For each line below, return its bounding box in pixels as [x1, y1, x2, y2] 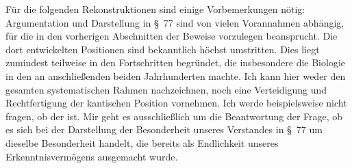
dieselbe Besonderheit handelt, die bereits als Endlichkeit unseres [5, 135, 279, 150]
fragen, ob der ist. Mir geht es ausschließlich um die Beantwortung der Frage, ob [5, 109, 343, 123]
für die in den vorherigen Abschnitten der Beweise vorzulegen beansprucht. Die [5, 29, 338, 43]
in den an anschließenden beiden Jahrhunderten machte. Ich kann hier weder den [5, 68, 346, 83]
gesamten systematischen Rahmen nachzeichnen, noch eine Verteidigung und [5, 82, 327, 96]
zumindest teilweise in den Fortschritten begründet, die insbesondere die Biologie [5, 55, 345, 70]
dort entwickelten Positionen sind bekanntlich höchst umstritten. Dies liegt [5, 42, 320, 56]
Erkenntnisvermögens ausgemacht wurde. [5, 149, 178, 163]
